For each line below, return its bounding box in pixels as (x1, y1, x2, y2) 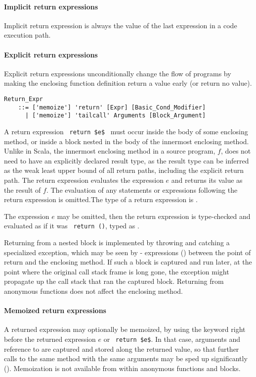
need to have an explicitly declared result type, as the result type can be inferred (4, 155, 249, 165)
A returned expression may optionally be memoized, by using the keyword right (4, 324, 246, 334)
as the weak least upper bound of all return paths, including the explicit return (4, 165, 244, 175)
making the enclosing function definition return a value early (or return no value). (4, 78, 252, 88)
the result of (4, 184, 41, 195)
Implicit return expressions (4, 1, 98, 11)
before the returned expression (4, 333, 96, 344)
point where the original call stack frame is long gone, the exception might (4, 266, 229, 276)
